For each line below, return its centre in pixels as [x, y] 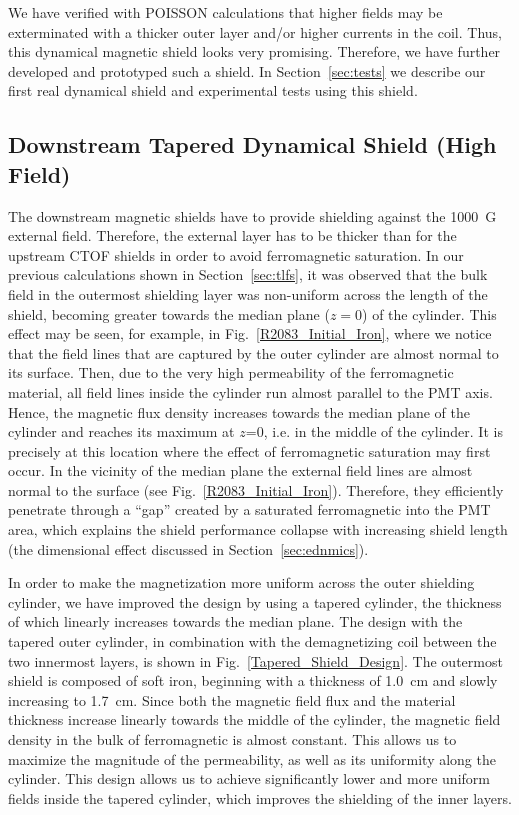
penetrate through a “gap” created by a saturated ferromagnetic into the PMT [249, 509]
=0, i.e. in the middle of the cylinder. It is [374, 431]
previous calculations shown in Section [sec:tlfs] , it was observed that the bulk [248, 274]
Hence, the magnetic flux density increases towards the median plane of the [239, 411]
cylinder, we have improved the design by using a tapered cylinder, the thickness [255, 601]
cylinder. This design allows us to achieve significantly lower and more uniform [249, 778]
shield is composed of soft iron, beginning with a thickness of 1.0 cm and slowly [253, 680]
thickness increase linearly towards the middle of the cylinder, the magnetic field [254, 719]
